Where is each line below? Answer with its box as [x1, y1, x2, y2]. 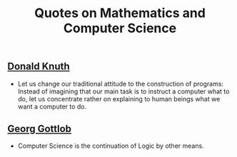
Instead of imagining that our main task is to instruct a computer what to [17, 87, 230, 96]
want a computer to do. [17, 102, 87, 111]
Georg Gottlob [7, 123, 72, 135]
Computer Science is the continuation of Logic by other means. [17, 141, 205, 151]
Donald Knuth [7, 61, 70, 73]
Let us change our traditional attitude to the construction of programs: [17, 79, 223, 88]
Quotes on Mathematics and [34, 5, 206, 21]
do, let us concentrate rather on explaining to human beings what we [17, 94, 221, 103]
